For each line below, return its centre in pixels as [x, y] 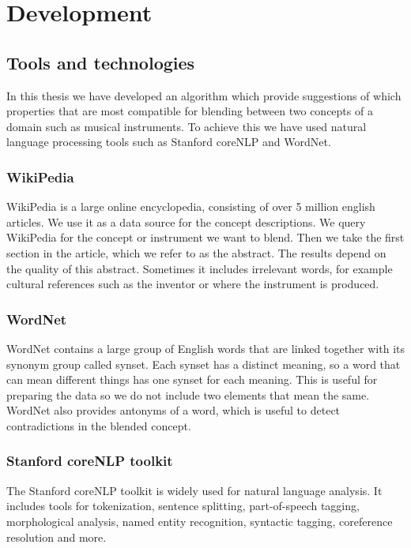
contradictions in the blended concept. [99, 425]
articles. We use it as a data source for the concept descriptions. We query [186, 221]
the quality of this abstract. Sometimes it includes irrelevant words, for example [200, 268]
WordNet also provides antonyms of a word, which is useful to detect [173, 410]
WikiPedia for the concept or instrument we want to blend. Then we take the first [205, 237]
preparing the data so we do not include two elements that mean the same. [188, 394]
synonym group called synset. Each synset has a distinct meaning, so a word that [204, 364]
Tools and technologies [101, 62]
